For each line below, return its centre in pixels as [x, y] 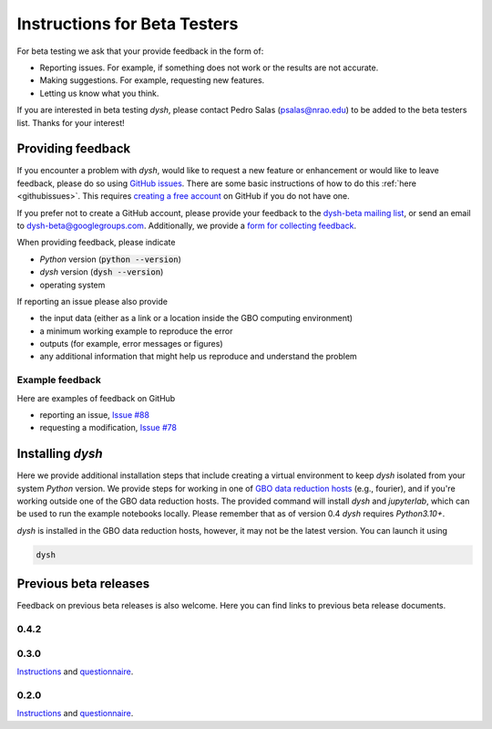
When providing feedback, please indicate [96, 243]
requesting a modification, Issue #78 [108, 428]
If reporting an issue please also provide [92, 301]
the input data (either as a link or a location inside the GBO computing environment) [196, 318]
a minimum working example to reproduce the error [136, 331]
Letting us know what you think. [99, 93]
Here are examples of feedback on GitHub [96, 398]
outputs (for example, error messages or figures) [131, 344]
